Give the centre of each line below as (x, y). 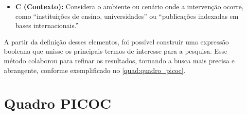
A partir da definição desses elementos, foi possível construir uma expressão (116, 41)
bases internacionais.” (47, 25)
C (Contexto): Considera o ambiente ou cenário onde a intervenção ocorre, (129, 6)
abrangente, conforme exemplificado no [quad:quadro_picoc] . (95, 70)
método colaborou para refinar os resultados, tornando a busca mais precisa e (119, 60)
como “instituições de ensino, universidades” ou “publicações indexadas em (127, 16)
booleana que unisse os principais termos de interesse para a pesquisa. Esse (116, 51)
